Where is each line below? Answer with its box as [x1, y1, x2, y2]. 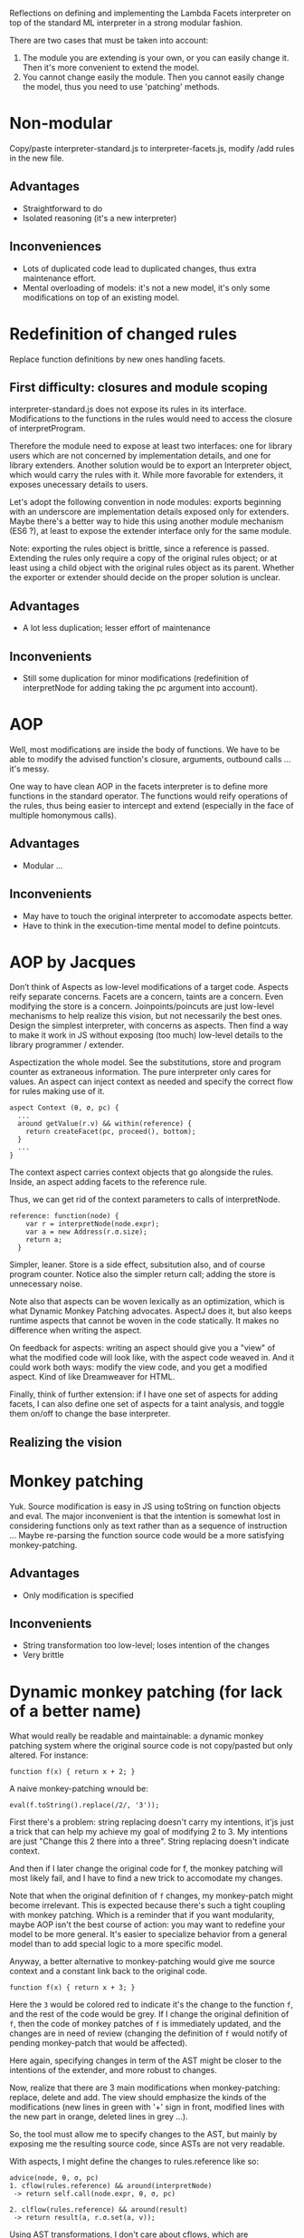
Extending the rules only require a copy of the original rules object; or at [9, 553, 278, 564]
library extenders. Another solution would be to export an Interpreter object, [9, 460, 292, 470]
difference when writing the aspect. [9, 1325, 142, 1336]
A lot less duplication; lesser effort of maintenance [22, 623, 211, 634]
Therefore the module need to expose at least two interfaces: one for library [9, 441, 293, 451]
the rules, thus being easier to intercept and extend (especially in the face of [9, 799, 294, 810]
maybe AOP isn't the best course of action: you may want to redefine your [9, 1919, 286, 1930]
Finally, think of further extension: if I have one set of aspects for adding [9, 1389, 279, 1400]
